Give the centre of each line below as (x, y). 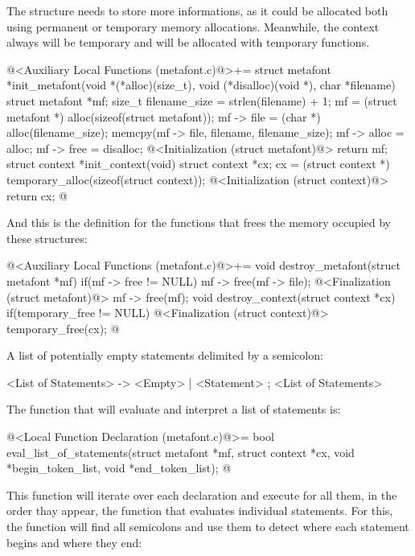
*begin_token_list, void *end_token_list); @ (119, 468)
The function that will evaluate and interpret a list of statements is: (174, 409)
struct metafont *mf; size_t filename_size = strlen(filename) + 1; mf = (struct (202, 100)
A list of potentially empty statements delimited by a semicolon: (165, 355)
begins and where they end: (74, 542)
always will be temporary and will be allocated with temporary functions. (188, 42)
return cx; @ (37, 195)
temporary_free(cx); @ (63, 328)
